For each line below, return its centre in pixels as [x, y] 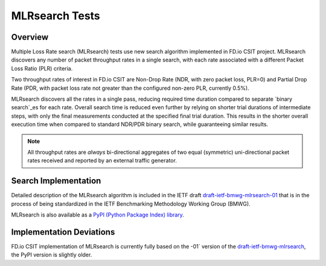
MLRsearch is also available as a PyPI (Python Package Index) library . [97, 215]
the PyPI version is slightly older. [52, 255]
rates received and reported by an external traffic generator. [102, 160]
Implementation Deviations [63, 232]
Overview [30, 37]
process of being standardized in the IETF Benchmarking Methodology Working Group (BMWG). [131, 204]
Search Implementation [56, 181]
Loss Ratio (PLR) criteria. [42, 68]
